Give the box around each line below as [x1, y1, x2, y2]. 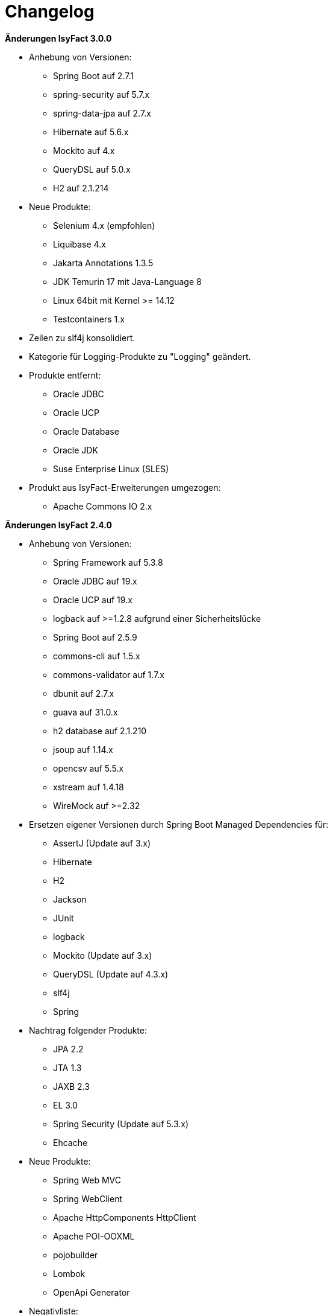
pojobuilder [53, 1249, 98, 1260]
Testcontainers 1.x [53, 313, 125, 324]
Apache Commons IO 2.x [53, 501, 152, 511]
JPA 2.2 [53, 1043, 84, 1054]
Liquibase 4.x [53, 238, 106, 249]
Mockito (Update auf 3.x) [53, 950, 152, 961]
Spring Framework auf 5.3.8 [53, 557, 163, 568]
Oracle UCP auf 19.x [53, 594, 132, 605]
